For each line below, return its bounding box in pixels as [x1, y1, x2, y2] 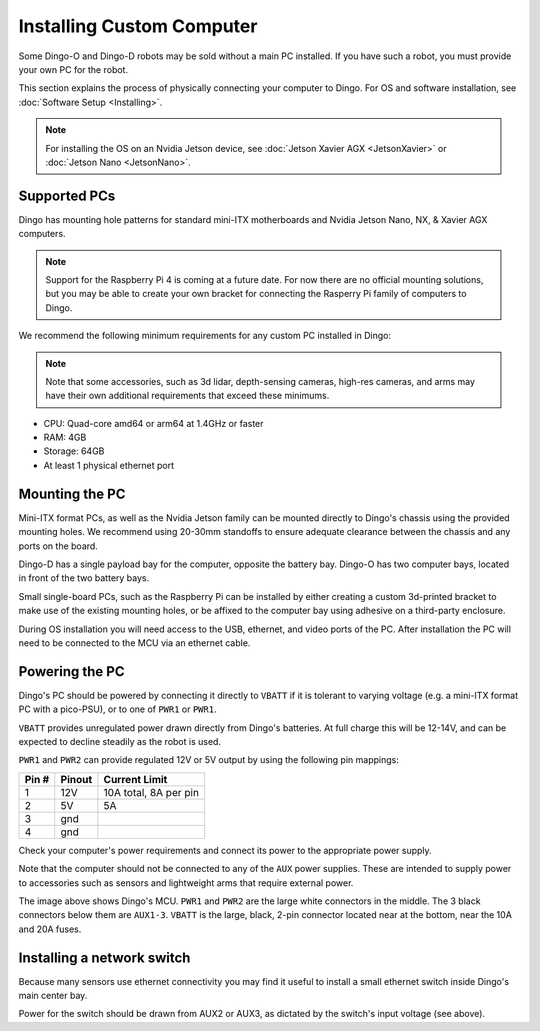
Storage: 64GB [43, 445, 105, 457]
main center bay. [18, 990, 88, 1002]
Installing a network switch [18, 949, 191, 966]
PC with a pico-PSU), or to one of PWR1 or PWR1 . [18, 703, 217, 715]
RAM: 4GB [43, 431, 87, 444]
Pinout [60, 772, 93, 786]
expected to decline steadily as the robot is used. [18, 735, 222, 747]
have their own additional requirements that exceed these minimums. [45, 390, 330, 402]
